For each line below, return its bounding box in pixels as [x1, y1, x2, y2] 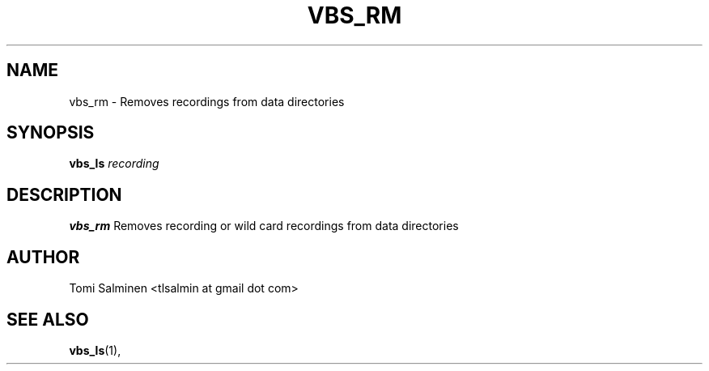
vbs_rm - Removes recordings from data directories [69, 94, 345, 109]
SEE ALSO [6, 309, 89, 330]
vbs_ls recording [69, 156, 159, 171]
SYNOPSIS [6, 122, 95, 143]
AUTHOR [6, 246, 80, 267]
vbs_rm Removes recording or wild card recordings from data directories [69, 219, 459, 233]
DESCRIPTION [6, 184, 122, 205]
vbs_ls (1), [69, 343, 121, 357]
